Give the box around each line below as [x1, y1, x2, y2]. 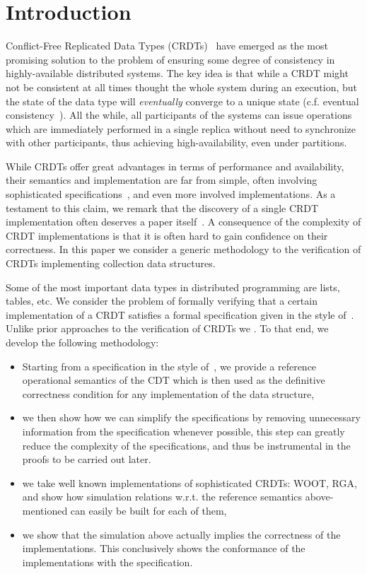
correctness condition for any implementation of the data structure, [22, 386, 315, 401]
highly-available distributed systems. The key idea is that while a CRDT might [6, 66, 349, 81]
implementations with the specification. [22, 554, 193, 569]
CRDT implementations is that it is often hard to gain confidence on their [6, 228, 328, 242]
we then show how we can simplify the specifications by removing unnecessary [22, 410, 361, 425]
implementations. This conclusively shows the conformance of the [22, 541, 305, 556]
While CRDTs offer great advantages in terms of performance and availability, [6, 158, 344, 173]
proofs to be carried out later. [22, 452, 151, 467]
